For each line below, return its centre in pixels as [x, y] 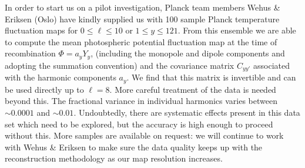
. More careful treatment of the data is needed [193, 89]
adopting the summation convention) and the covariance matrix [120, 65]
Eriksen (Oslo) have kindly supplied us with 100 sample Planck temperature [142, 19]
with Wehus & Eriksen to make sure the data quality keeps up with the [134, 147]
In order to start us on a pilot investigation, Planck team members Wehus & [143, 7]
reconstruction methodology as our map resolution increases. [114, 158]
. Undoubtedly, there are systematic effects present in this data [187, 112]
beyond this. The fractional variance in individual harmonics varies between [141, 101]
